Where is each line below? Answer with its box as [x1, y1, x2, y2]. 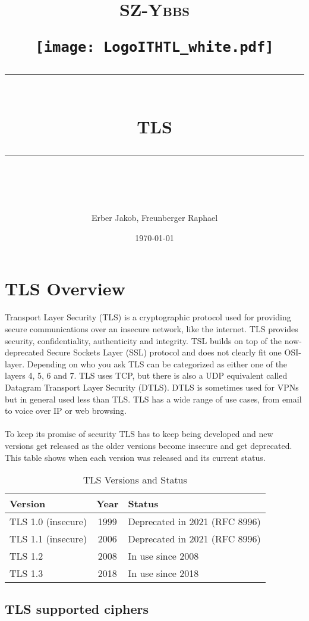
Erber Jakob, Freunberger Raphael [91, 211, 218, 224]
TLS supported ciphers [5, 600, 149, 618]
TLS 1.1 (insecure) [10, 532, 87, 546]
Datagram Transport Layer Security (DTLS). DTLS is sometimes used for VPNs [5, 380, 299, 393]
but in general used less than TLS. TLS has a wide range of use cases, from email [5, 392, 302, 405]
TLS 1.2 [10, 549, 43, 563]
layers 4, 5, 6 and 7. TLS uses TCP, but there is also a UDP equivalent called [5, 369, 288, 382]
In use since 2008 [128, 549, 199, 563]
